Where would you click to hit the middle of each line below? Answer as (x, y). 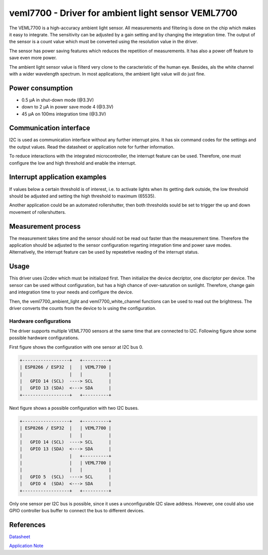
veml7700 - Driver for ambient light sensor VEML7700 (123, 13)
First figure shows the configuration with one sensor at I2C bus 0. (76, 347)
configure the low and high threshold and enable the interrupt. (73, 163)
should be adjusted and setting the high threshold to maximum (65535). (82, 196)
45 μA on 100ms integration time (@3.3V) (64, 114)
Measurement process (45, 226)
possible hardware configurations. (44, 338)
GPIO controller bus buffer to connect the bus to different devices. (77, 510)
